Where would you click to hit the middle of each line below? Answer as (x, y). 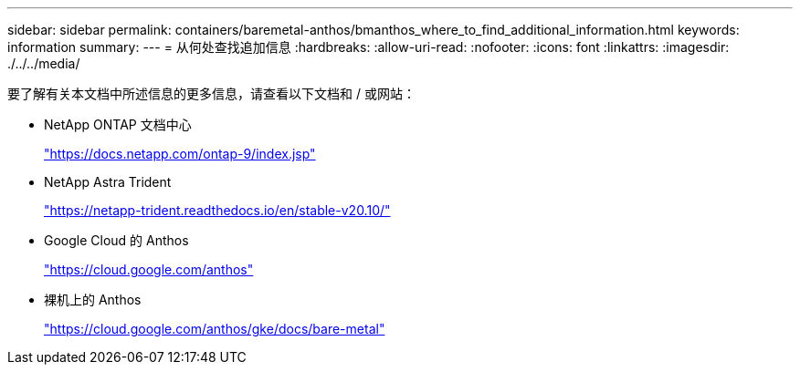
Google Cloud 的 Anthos (116, 240)
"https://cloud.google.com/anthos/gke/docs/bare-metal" (215, 329)
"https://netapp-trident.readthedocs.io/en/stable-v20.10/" (217, 210)
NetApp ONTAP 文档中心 (118, 124)
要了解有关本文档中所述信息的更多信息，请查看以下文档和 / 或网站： (211, 93)
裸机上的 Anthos (93, 300)
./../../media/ (44, 63)
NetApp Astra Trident (108, 182)
